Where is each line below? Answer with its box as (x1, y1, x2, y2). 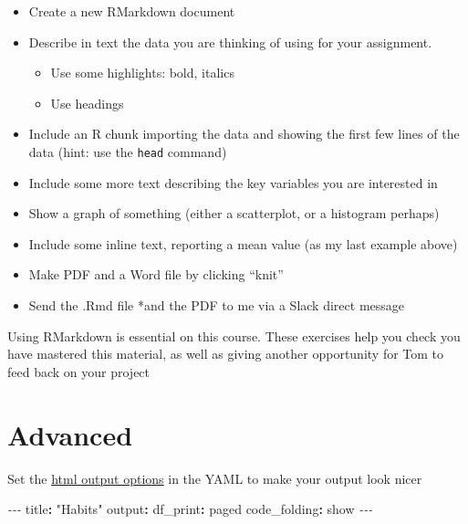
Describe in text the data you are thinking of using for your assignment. (28, 32, 432, 51)
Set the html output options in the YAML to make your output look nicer (7, 468, 422, 487)
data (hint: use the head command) (28, 141, 227, 161)
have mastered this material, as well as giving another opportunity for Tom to (7, 344, 444, 363)
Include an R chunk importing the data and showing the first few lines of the (28, 124, 460, 143)
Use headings (50, 93, 124, 112)
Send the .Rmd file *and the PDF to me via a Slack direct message (28, 296, 405, 314)
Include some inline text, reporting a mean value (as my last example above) (28, 234, 458, 253)
